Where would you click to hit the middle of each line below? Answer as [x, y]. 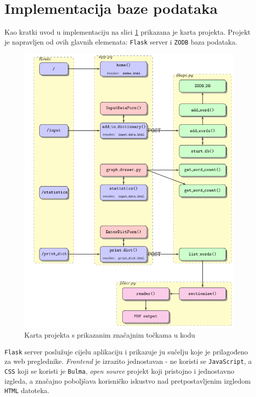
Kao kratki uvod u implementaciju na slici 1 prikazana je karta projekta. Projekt [128, 32]
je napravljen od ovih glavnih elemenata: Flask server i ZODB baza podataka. [121, 41]
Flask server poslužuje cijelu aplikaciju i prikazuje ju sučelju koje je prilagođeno [126, 351]
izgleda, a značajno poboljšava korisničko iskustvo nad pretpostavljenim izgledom [128, 380]
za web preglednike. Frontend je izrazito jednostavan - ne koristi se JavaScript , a [128, 361]
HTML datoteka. [27, 390]
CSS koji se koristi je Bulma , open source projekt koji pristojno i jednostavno [120, 371]
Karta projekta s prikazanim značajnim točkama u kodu [110, 335]
